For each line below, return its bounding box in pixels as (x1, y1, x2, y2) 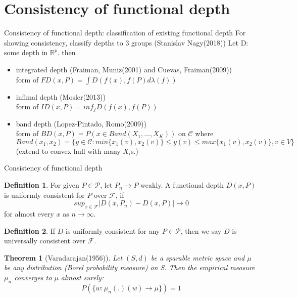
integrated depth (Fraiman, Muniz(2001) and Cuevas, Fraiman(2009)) (16, 64, 232, 74)
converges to (14, 272, 52, 283)
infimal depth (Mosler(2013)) (16, 91, 106, 102)
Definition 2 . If (4, 225, 56, 236)
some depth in (4, 47, 48, 58)
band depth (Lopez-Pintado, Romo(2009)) (16, 118, 146, 129)
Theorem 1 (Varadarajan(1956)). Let (4, 252, 123, 263)
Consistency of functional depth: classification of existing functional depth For (4, 27, 246, 38)
